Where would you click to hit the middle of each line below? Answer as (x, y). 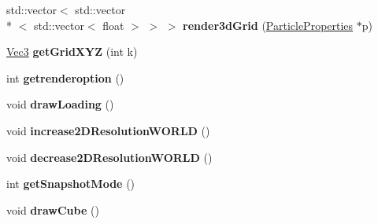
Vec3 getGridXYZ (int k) (72, 51)
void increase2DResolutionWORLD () (108, 130)
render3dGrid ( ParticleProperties (268, 25)
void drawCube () (53, 209)
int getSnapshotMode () (71, 184)
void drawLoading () (60, 104)
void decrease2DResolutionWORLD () (109, 157)
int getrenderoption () (65, 77)
